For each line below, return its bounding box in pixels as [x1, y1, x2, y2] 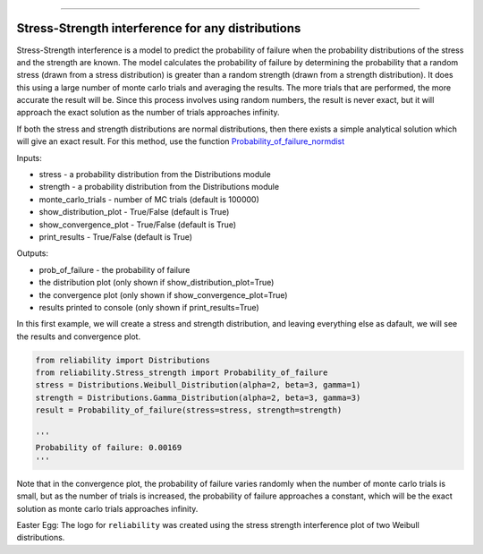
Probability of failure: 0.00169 [35, 443, 182, 453]
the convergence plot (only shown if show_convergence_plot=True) [38, 289, 288, 300]
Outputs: [16, 248, 49, 259]
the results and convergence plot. [16, 331, 141, 342]
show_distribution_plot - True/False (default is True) [38, 207, 230, 217]
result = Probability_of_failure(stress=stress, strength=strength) [35, 405, 343, 415]
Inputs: [16, 152, 42, 163]
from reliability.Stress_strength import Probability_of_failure [35, 368, 328, 378]
